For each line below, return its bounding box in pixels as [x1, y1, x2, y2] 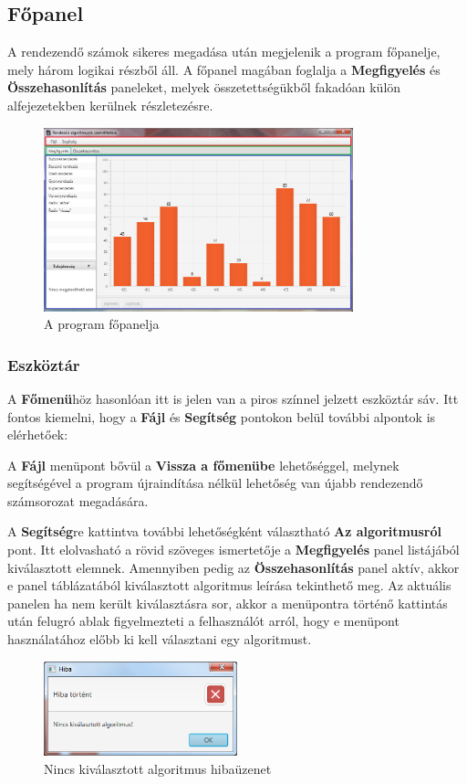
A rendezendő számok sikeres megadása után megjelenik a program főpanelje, [7, 42, 441, 61]
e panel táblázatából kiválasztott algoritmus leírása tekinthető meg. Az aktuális [7, 576, 451, 595]
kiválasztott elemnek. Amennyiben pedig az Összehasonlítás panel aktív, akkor [7, 557, 460, 577]
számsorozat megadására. [7, 491, 149, 510]
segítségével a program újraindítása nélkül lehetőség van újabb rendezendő [7, 473, 423, 493]
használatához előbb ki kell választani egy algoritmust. [7, 630, 312, 649]
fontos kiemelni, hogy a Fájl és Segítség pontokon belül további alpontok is [7, 407, 436, 426]
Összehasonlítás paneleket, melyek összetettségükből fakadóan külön [7, 78, 401, 97]
